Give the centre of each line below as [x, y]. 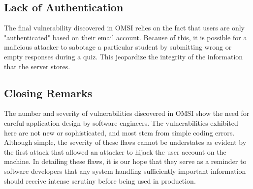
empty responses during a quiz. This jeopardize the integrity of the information [124, 56]
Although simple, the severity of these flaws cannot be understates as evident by [125, 142]
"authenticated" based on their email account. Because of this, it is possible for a [126, 37]
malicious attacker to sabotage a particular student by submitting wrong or [118, 47]
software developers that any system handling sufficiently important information [125, 171]
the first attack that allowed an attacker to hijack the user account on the [115, 151]
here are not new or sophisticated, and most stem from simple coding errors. [119, 132]
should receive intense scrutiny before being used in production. [100, 180]
